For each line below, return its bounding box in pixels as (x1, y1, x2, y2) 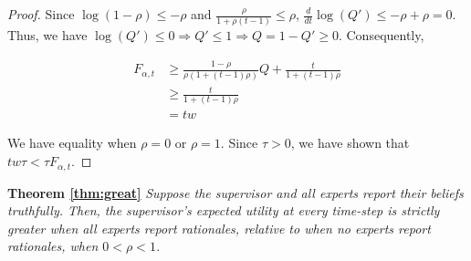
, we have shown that (290, 133, 410, 152)
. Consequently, (338, 26, 424, 45)
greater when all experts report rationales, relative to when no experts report (7, 218, 431, 237)
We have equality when (7, 133, 137, 152)
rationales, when (7, 236, 99, 256)
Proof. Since (7, 5, 75, 23)
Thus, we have (7, 26, 88, 45)
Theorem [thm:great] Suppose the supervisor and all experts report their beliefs (7, 183, 464, 202)
